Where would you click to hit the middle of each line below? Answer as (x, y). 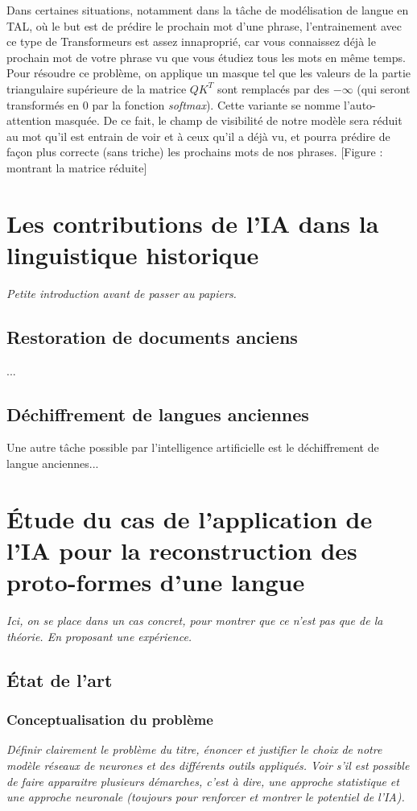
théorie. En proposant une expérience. (99, 636)
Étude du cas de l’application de (190, 518)
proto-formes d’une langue (156, 582)
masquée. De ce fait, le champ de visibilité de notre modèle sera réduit (229, 120)
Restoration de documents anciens (152, 336)
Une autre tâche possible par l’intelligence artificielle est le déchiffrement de (193, 447)
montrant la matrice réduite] (77, 167)
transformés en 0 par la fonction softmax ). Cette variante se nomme (173, 104)
